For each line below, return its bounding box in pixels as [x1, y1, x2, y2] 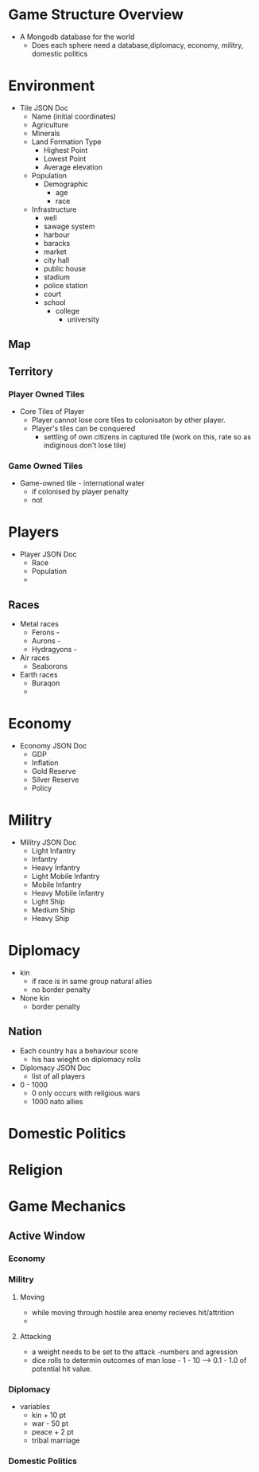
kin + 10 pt [31, 1411, 66, 1420]
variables [19, 1402, 50, 1411]
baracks [43, 238, 71, 248]
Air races [19, 653, 50, 662]
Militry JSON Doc [19, 838, 77, 847]
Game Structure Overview [8, 6, 184, 24]
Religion [8, 1161, 64, 1179]
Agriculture [31, 119, 69, 129]
